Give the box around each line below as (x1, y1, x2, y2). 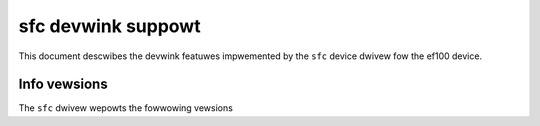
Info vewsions (18, 76, 109, 93)
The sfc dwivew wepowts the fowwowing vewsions (18, 102, 234, 114)
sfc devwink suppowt (18, 15, 201, 37)
